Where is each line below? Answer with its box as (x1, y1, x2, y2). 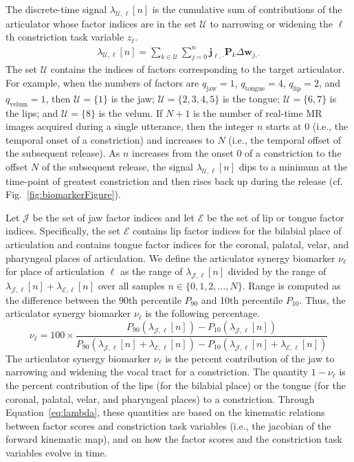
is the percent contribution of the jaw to (165, 351, 335, 365)
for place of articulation (5, 264, 104, 278)
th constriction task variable (5, 30, 124, 44)
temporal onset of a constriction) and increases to (5, 132, 214, 146)
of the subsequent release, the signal (41, 159, 193, 173)
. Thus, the (299, 292, 346, 307)
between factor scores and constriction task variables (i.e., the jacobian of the (5, 418, 331, 432)
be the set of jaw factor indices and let (32, 210, 195, 224)
